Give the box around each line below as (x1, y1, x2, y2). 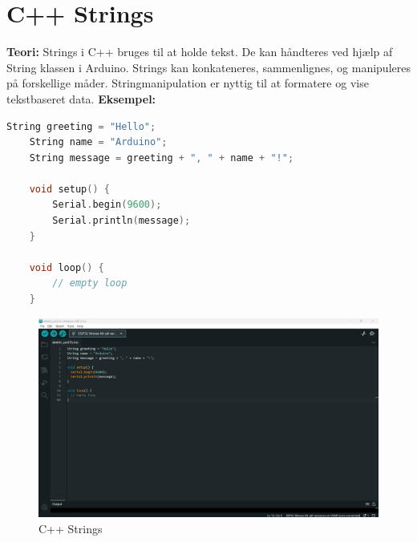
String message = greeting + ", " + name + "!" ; (29, 152, 294, 164)
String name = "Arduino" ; (29, 136, 168, 148)
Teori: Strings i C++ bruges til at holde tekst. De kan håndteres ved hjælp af (6, 43, 393, 60)
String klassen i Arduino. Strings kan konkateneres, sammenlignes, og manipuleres (6, 59, 411, 75)
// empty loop (52, 277, 128, 289)
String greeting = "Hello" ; (6, 120, 156, 132)
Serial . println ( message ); (52, 215, 191, 227)
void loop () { (29, 261, 104, 273)
